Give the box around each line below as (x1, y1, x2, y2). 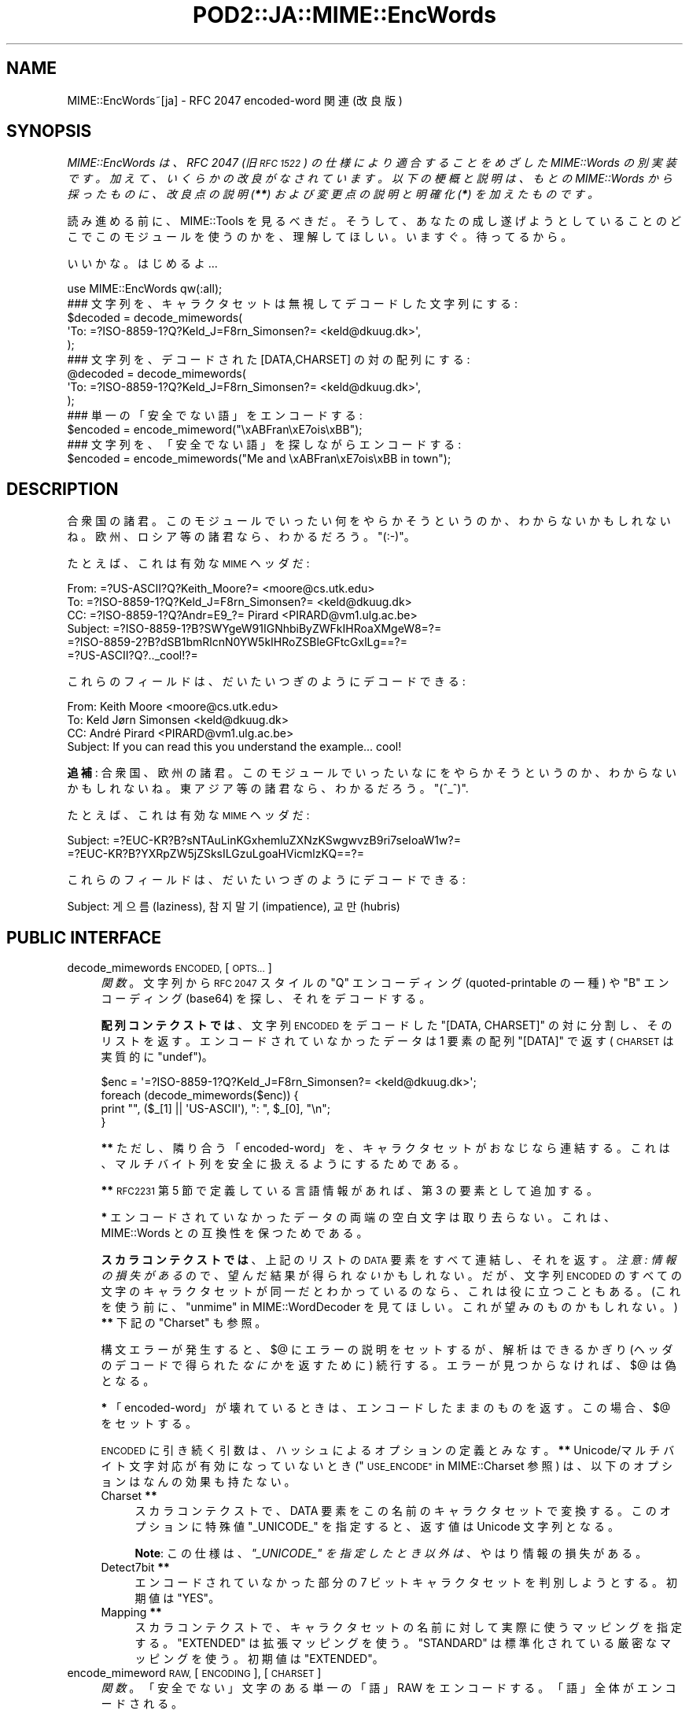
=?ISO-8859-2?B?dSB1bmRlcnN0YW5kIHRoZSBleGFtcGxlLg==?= (67, 635, 408, 649)
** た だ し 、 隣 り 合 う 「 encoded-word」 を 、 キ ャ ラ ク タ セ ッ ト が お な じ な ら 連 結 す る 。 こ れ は (101, 1141, 670, 1155)
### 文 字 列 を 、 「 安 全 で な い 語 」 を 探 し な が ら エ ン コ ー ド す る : (67, 438, 462, 452)
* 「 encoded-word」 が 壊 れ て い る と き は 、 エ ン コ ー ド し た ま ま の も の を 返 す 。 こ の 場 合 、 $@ (101, 1401, 671, 1415)
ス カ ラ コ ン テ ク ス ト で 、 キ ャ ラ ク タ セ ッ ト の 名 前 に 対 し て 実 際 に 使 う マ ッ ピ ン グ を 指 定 (134, 1620, 683, 1635)
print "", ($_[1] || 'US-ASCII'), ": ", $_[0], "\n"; (101, 1102, 331, 1116)
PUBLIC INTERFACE (6, 927, 162, 948)
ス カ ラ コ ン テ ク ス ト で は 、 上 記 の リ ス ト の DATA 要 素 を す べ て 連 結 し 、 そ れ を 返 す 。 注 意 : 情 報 (101, 1253, 676, 1267)
